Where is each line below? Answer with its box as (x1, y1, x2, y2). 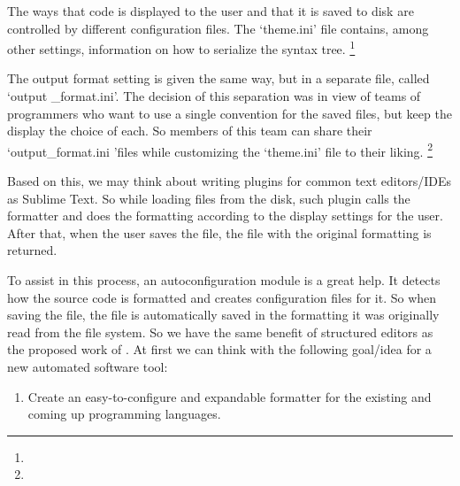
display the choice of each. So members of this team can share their (7, 121, 372, 140)
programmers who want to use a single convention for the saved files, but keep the (7, 104, 452, 122)
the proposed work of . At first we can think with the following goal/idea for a (7, 340, 432, 359)
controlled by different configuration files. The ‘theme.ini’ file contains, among (7, 19, 429, 37)
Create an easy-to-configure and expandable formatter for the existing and (27, 387, 432, 405)
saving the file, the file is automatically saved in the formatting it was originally (7, 305, 440, 324)
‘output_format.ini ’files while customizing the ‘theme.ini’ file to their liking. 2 (7, 139, 433, 160)
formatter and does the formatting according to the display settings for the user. (7, 206, 443, 225)
